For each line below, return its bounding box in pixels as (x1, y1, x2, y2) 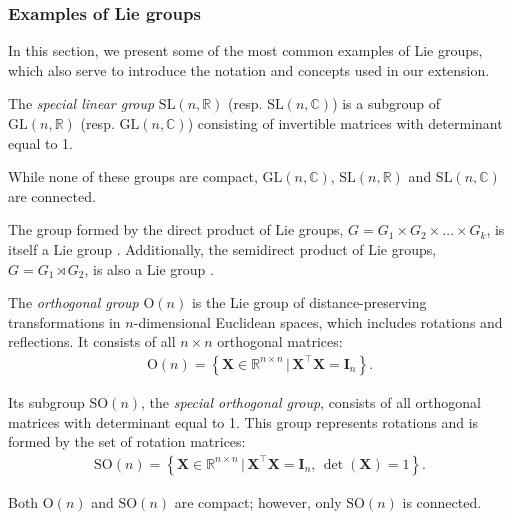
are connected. (8, 185, 96, 206)
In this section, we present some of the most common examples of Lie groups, (8, 40, 483, 61)
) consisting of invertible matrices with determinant (187, 113, 503, 133)
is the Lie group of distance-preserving (191, 292, 427, 313)
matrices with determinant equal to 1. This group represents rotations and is (8, 411, 479, 432)
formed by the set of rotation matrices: (8, 431, 246, 452)
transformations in (8, 311, 121, 332)
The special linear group (8, 93, 155, 114)
